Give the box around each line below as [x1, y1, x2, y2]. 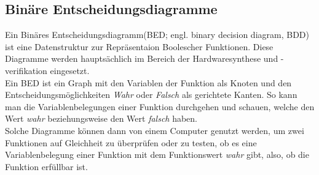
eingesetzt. [50, 64, 90, 76]
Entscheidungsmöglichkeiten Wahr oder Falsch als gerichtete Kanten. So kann [5, 88, 297, 101]
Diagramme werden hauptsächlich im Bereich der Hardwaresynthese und [5, 52, 278, 65]
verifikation [5, 64, 47, 76]
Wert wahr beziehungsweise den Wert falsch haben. [5, 112, 197, 125]
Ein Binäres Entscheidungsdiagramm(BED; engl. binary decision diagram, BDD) [5, 28, 309, 41]
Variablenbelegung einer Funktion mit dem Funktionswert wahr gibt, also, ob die [5, 148, 309, 161]
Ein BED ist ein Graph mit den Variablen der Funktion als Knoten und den [5, 76, 292, 89]
